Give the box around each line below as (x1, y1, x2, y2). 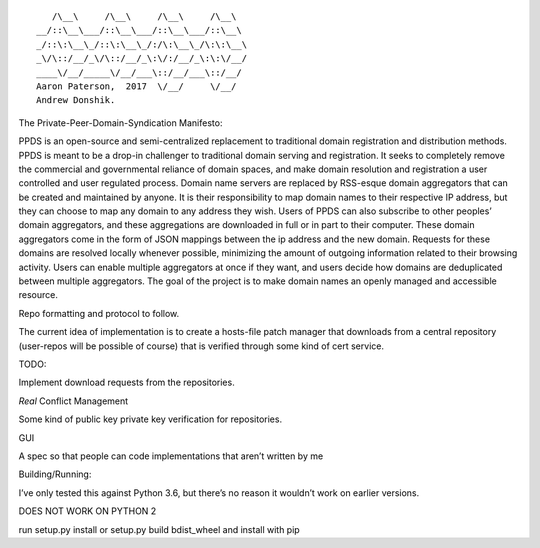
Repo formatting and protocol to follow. (18, 307, 180, 319)
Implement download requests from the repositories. (18, 376, 235, 389)
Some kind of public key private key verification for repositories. (18, 413, 283, 425)
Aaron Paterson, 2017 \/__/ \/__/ (36, 80, 237, 92)
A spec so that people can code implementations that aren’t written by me (18, 450, 324, 462)
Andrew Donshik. (36, 95, 116, 106)
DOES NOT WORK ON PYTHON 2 (18, 505, 157, 517)
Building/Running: (18, 468, 92, 480)
